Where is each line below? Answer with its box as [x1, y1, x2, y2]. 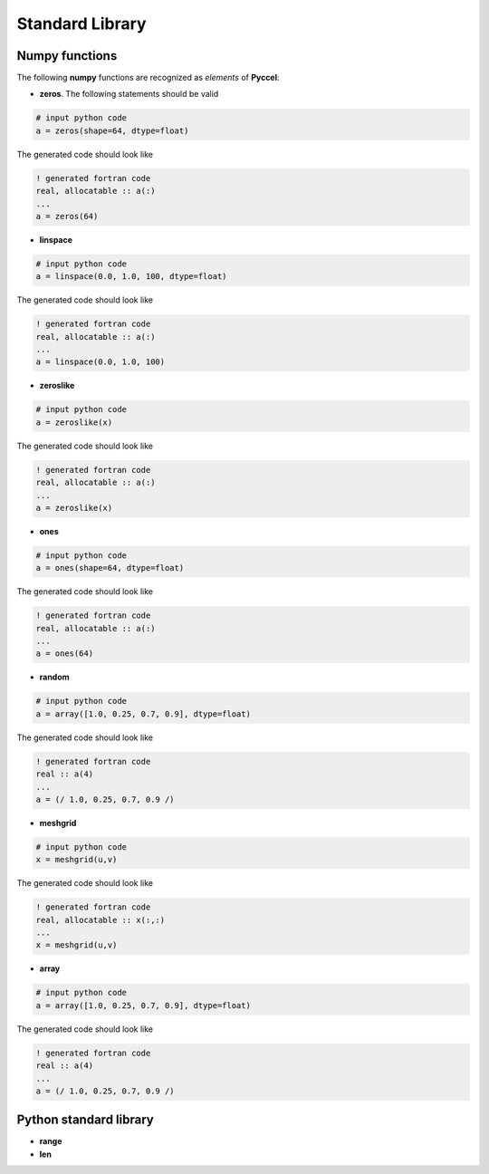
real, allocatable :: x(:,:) [35, 915, 166, 925]
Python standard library [16, 1112, 154, 1128]
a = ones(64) [35, 649, 94, 659]
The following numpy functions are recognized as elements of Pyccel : [16, 72, 280, 83]
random [39, 671, 70, 683]
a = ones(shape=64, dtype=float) [35, 563, 185, 573]
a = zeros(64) [35, 211, 99, 221]
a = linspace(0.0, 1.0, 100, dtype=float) [35, 272, 227, 282]
